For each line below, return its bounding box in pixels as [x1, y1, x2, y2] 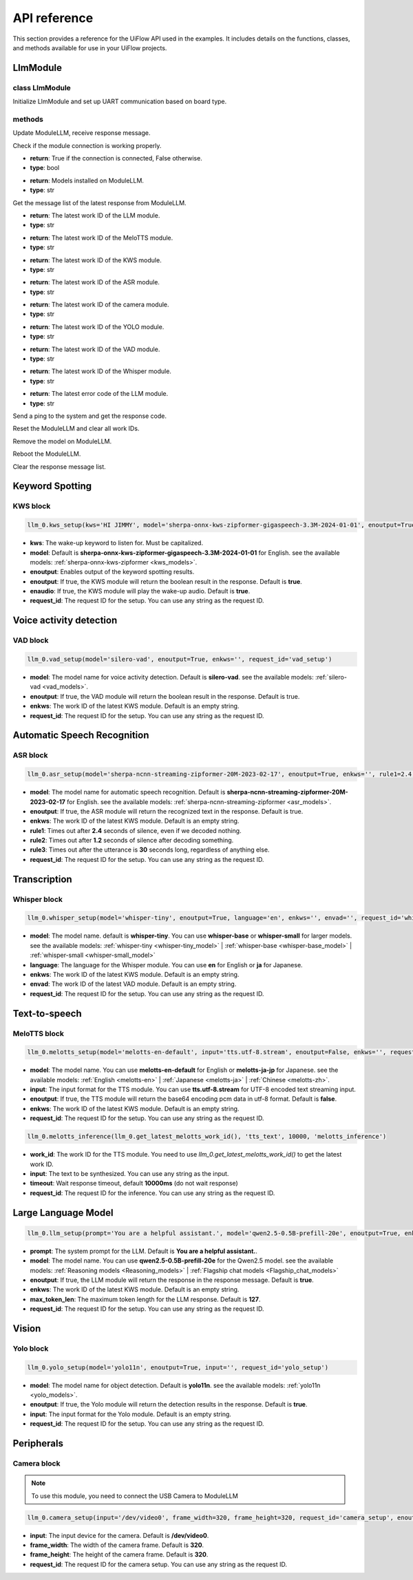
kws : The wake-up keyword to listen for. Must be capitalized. [30, 539, 203, 547]
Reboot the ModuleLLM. [12, 450, 81, 458]
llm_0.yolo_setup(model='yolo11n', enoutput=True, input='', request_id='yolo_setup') [27, 1363, 329, 1371]
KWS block [12, 501, 51, 511]
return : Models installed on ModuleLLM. [30, 176, 145, 185]
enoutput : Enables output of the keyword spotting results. [30, 568, 195, 576]
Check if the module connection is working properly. [12, 141, 162, 149]
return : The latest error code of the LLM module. [30, 390, 169, 398]
